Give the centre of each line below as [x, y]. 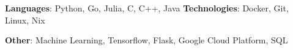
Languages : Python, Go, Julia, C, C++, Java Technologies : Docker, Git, [147, 8]
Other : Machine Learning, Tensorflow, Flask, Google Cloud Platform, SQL [146, 40]
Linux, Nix [25, 20]
